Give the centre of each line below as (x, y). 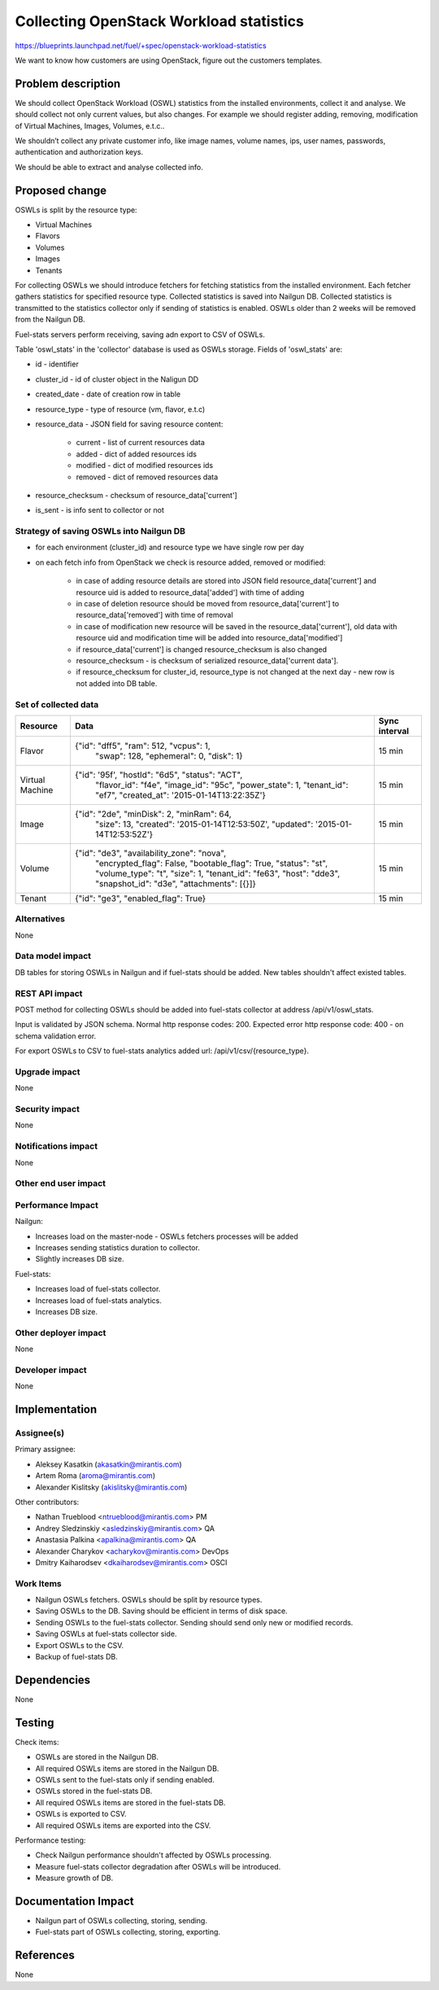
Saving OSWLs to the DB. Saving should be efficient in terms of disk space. (161, 1611)
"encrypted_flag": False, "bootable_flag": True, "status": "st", (211, 863)
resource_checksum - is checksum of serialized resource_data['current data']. (207, 660)
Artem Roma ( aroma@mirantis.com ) (96, 1476)
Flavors (48, 236)
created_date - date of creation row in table (108, 394)
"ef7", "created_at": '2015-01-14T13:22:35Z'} (180, 795)
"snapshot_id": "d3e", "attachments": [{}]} (175, 883)
